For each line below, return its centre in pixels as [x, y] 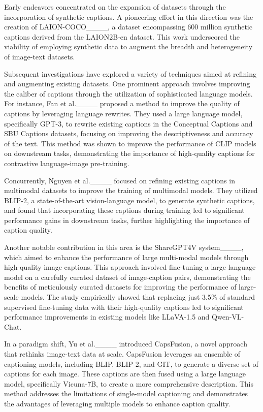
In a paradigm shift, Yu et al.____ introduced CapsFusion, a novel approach [126, 344]
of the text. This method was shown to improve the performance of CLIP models [130, 143]
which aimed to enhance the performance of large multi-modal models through [126, 257]
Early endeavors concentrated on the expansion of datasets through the [115, 7]
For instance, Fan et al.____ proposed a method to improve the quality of [122, 103]
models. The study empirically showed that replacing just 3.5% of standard [138, 297]
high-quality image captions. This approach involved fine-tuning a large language [130, 267]
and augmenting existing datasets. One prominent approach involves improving [127, 84]
